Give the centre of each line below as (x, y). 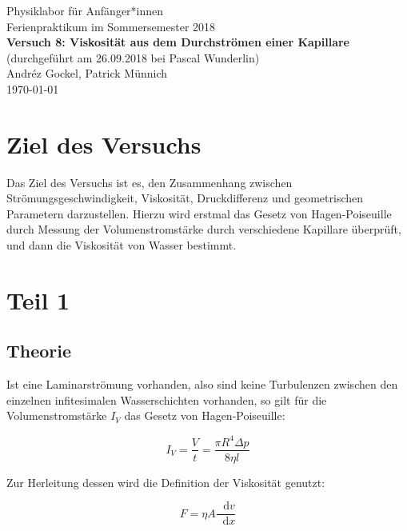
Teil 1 (38, 299)
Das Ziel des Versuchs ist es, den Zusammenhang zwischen (150, 182)
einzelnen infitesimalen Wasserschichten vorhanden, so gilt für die (167, 399)
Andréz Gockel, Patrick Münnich (87, 73)
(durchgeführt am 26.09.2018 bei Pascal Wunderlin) (133, 57)
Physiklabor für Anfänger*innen (85, 10)
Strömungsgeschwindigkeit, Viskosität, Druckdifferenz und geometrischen (185, 198)
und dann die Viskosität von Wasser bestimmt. (122, 245)
